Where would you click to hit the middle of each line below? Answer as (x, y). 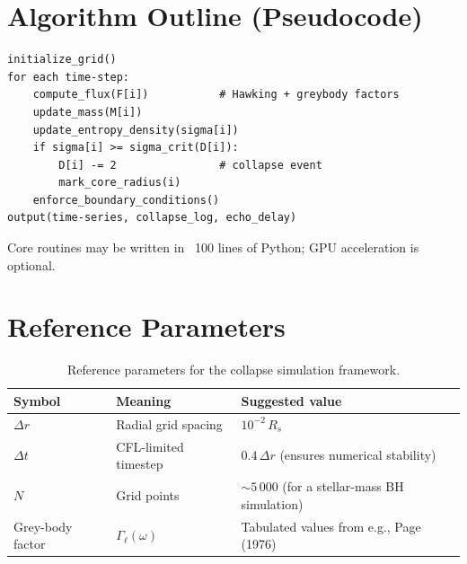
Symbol (37, 400)
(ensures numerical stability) (358, 455)
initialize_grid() (62, 60)
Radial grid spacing (169, 423)
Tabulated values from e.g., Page (331, 526)
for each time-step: (69, 77)
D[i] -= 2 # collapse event (190, 165)
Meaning (144, 400)
